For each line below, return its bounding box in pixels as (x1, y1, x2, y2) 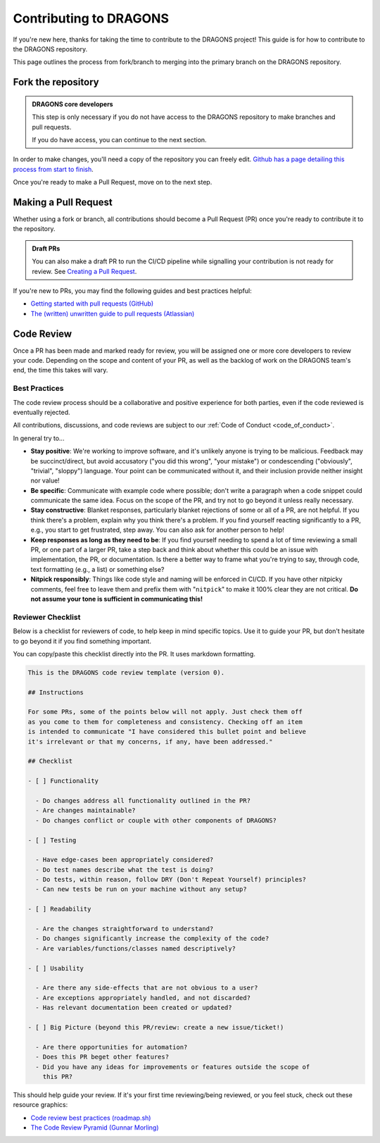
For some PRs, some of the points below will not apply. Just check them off (27, 708, 303, 716)
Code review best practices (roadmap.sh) (30, 1113, 151, 1122)
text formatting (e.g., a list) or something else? (30, 565, 165, 573)
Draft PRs (32, 244, 61, 253)
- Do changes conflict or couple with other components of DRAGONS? (35, 816, 277, 824)
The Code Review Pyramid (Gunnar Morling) (30, 1123, 159, 1132)
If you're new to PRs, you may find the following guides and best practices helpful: (13, 286, 253, 295)
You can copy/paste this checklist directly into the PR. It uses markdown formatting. (13, 649, 256, 658)
